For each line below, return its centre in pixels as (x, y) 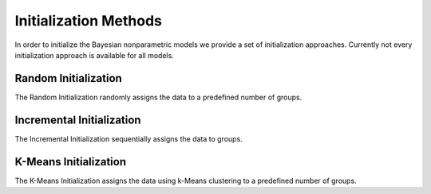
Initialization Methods (89, 21)
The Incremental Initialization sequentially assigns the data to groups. (129, 138)
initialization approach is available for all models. (95, 55)
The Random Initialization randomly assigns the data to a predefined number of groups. (158, 97)
